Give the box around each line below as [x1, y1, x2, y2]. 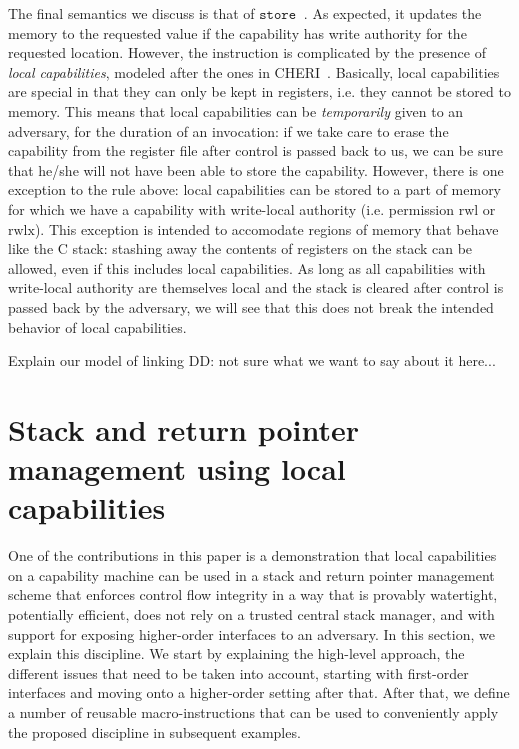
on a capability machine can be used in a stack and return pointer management [8, 564, 495, 585]
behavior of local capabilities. [8, 316, 187, 337]
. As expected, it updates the [303, 3, 482, 23]
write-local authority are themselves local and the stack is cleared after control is [8, 277, 504, 298]
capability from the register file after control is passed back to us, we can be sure [8, 140, 503, 161]
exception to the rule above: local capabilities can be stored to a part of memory [8, 179, 502, 200]
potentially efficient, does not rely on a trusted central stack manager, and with [8, 603, 495, 624]
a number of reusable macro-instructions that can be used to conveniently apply [8, 701, 499, 722]
